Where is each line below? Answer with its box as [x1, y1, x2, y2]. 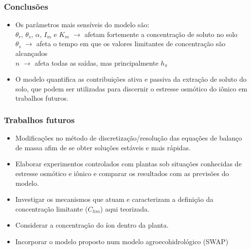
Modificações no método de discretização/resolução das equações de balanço [15, 133, 242, 143]
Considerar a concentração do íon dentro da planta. [15, 220, 169, 230]
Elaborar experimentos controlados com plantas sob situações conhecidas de [15, 159, 242, 169]
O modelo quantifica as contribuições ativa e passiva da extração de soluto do [15, 74, 247, 84]
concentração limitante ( [15, 203, 88, 214]
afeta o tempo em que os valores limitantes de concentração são [36, 38, 226, 49]
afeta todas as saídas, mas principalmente [35, 57, 159, 68]
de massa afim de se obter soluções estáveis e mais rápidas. [15, 142, 191, 152]
